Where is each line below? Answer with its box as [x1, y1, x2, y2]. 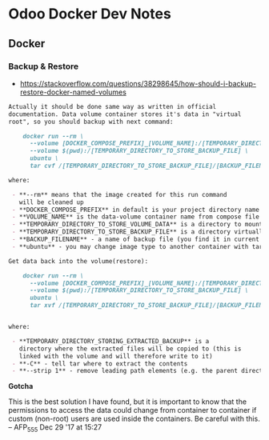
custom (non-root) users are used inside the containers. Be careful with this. [8, 414, 260, 424]
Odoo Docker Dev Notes [8, 5, 172, 23]
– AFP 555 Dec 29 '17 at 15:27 [8, 422, 102, 434]
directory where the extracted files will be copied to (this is [18, 345, 242, 353]
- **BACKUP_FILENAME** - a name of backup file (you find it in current [11, 235, 260, 243]
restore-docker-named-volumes [19, 87, 126, 97]
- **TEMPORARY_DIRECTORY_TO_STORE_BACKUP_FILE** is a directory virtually [11, 228, 267, 236]
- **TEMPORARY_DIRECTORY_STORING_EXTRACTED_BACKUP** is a [11, 337, 210, 345]
